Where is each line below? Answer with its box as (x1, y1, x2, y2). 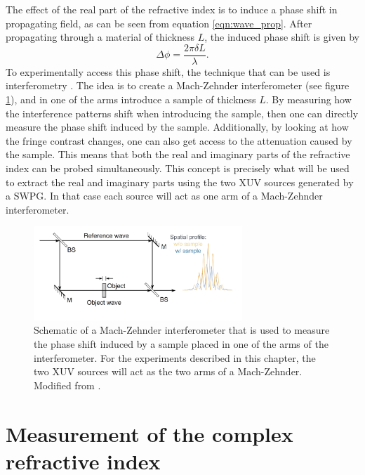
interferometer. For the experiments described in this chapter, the (34, 350, 316, 365)
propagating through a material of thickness (6, 30, 195, 44)
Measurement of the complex (6, 419, 293, 448)
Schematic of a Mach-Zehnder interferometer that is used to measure (34, 323, 330, 337)
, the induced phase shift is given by (204, 30, 359, 44)
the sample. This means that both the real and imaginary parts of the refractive (6, 147, 350, 162)
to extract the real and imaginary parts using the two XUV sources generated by (6, 174, 354, 189)
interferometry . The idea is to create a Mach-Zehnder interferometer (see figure (6, 78, 350, 93)
